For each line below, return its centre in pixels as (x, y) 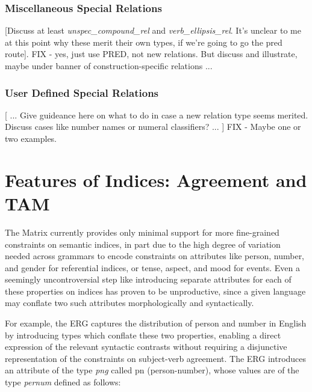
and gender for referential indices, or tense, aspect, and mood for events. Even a (152, 267)
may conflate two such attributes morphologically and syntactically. (129, 303)
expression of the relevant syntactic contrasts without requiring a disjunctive (146, 347)
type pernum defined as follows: (63, 382)
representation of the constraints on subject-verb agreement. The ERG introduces (156, 358)
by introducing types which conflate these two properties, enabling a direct (143, 335)
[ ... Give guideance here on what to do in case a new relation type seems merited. (157, 115)
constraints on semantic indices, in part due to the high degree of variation (143, 244)
